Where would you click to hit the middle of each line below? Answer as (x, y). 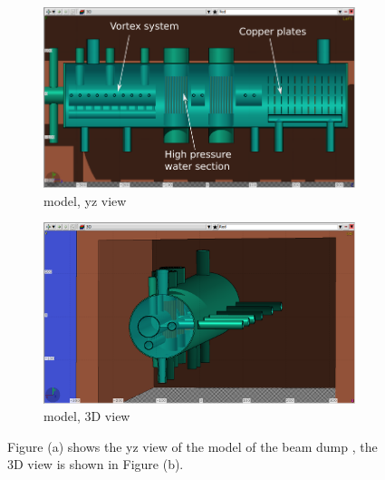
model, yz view (85, 200)
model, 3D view (87, 416)
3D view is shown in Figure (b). (96, 464)
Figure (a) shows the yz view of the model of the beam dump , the (192, 446)
